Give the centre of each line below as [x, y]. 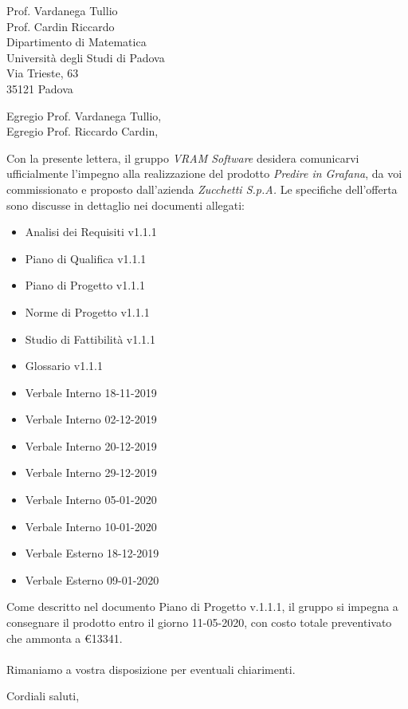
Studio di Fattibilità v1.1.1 [90, 339]
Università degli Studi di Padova [86, 57]
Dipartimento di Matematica [76, 42]
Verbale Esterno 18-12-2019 [92, 553]
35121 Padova [40, 88]
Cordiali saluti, [43, 696]
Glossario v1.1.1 [64, 366]
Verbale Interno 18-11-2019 [91, 392]
